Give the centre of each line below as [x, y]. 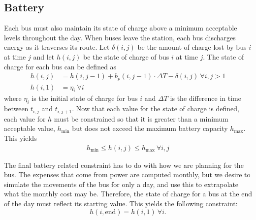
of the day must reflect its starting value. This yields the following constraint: [121, 203]
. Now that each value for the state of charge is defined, [156, 109]
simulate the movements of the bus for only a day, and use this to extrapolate [121, 184]
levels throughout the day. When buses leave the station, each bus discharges [120, 37]
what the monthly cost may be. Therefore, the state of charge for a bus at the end [128, 194]
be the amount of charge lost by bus [192, 47]
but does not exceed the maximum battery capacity [150, 128]
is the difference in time [206, 98]
